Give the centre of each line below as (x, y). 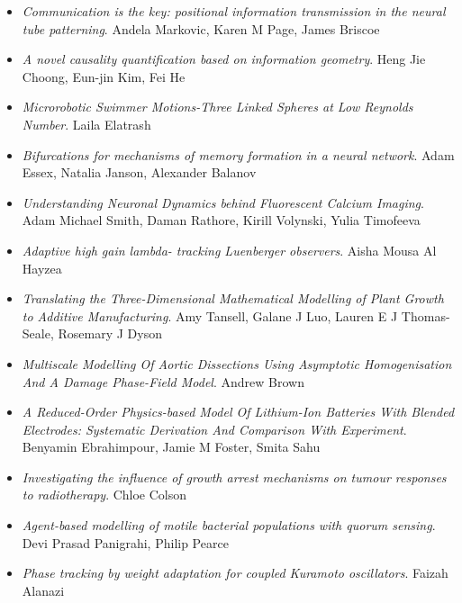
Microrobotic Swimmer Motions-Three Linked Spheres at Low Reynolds (217, 107)
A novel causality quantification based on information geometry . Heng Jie (224, 59)
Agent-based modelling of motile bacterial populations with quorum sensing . (229, 525)
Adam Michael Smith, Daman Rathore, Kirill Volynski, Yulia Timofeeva (221, 220)
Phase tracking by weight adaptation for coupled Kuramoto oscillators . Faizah (235, 573)
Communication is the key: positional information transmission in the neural (234, 11)
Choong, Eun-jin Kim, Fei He (104, 76)
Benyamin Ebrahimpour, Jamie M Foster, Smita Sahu (171, 447)
